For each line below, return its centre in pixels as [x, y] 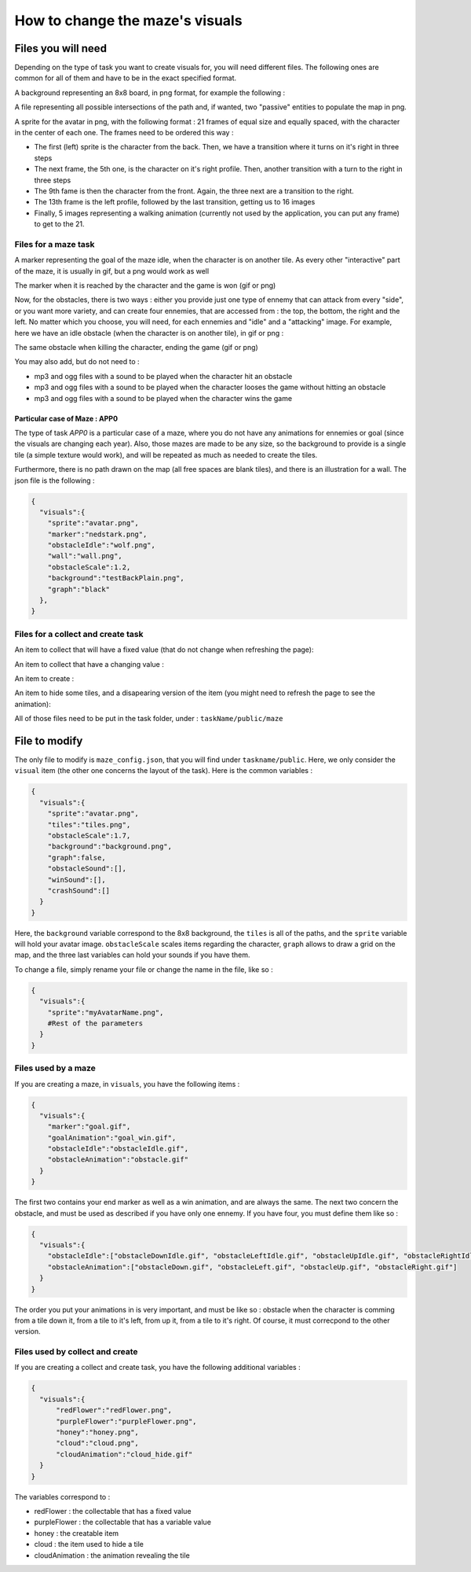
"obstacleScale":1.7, [89, 835]
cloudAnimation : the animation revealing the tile [112, 1555]
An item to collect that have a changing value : [89, 664]
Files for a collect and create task [79, 634]
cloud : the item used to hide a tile [89, 1544]
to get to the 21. [60, 224]
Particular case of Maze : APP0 [66, 418]
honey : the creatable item [77, 1533]
